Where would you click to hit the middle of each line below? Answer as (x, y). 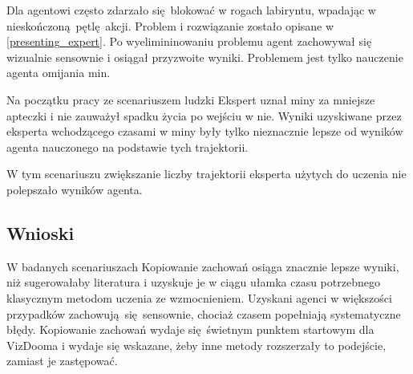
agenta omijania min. (59, 73)
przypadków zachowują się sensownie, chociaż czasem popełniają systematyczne (204, 313)
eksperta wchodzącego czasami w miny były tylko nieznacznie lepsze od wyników (205, 131)
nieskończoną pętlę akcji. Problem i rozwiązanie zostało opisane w (170, 25)
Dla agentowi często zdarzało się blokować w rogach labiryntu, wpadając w (191, 10)
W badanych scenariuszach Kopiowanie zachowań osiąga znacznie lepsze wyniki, (203, 266)
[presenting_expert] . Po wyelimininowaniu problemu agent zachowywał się (189, 41)
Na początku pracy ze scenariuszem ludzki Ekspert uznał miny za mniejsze (191, 99)
